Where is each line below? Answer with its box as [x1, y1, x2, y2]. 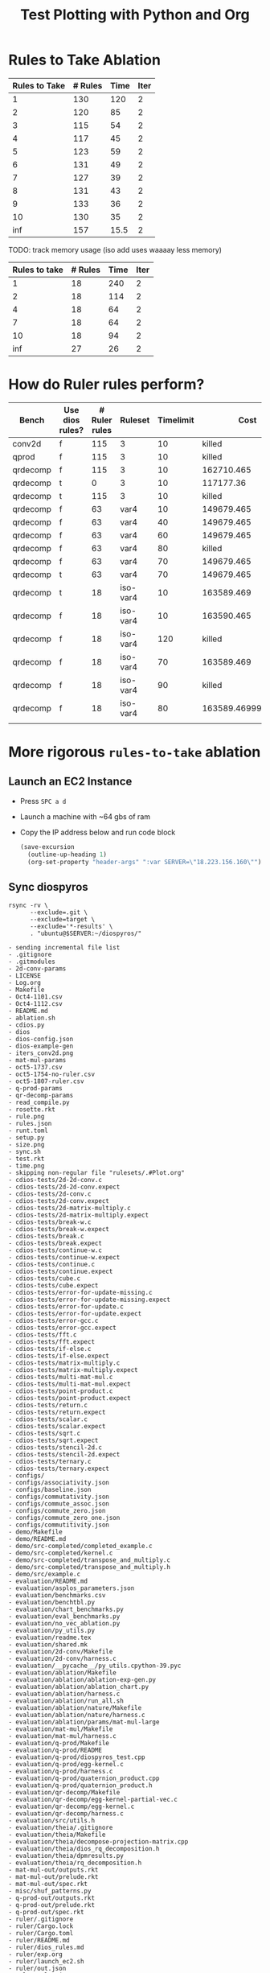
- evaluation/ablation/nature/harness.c [8, 1711, 146, 1720]
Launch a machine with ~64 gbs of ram [19, 811, 151, 822]
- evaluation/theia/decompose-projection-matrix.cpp [8, 1838, 189, 1846]
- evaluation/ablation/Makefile [8, 1669, 117, 1677]
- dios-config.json [8, 1036, 74, 1044]
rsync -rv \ [8, 901, 48, 910]
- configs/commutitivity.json [8, 1521, 110, 1530]
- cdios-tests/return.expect [8, 1408, 106, 1417]
